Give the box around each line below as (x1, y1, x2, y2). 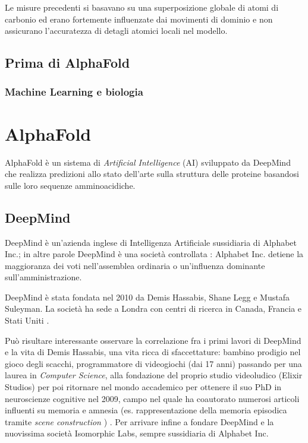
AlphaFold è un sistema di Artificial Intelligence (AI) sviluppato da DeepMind (5, 156, 291, 168)
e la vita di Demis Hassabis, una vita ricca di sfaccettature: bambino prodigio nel (5, 346, 301, 358)
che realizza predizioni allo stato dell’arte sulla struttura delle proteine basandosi (5, 167, 299, 180)
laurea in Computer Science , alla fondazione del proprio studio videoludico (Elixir (5, 369, 303, 381)
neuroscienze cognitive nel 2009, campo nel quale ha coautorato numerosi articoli (5, 392, 300, 404)
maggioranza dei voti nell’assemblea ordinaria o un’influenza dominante (5, 259, 265, 271)
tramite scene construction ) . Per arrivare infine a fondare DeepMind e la (5, 415, 274, 428)
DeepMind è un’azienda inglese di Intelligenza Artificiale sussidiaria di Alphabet (5, 236, 297, 248)
